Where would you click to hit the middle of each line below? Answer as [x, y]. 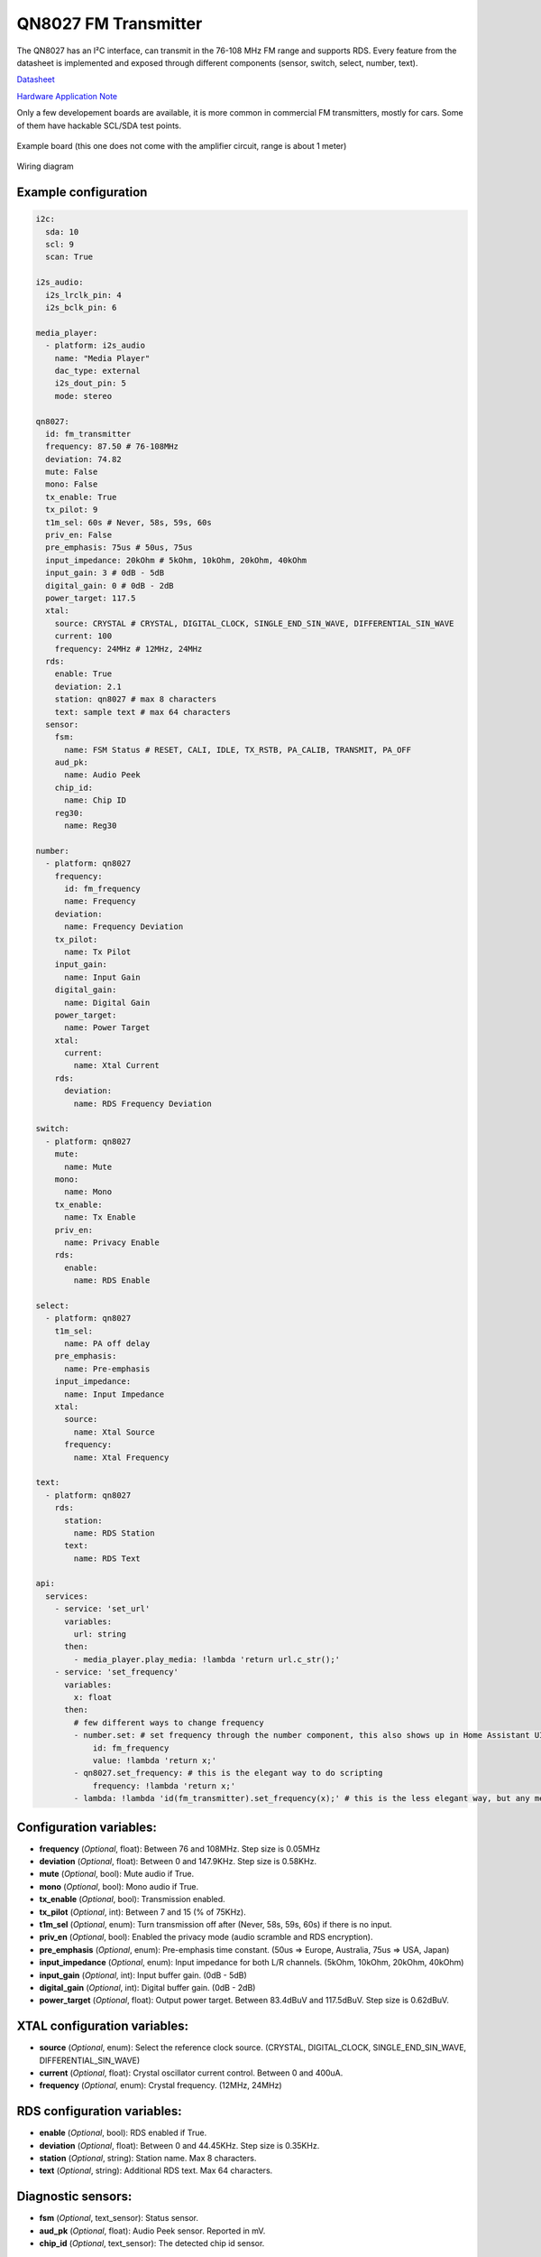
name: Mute [88, 1166]
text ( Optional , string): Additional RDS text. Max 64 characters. [156, 2170]
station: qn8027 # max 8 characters [135, 699]
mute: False [72, 472]
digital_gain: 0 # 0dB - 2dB [110, 585]
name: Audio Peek [103, 775]
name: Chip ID [95, 800]
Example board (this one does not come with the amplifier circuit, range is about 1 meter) [182, 145]
